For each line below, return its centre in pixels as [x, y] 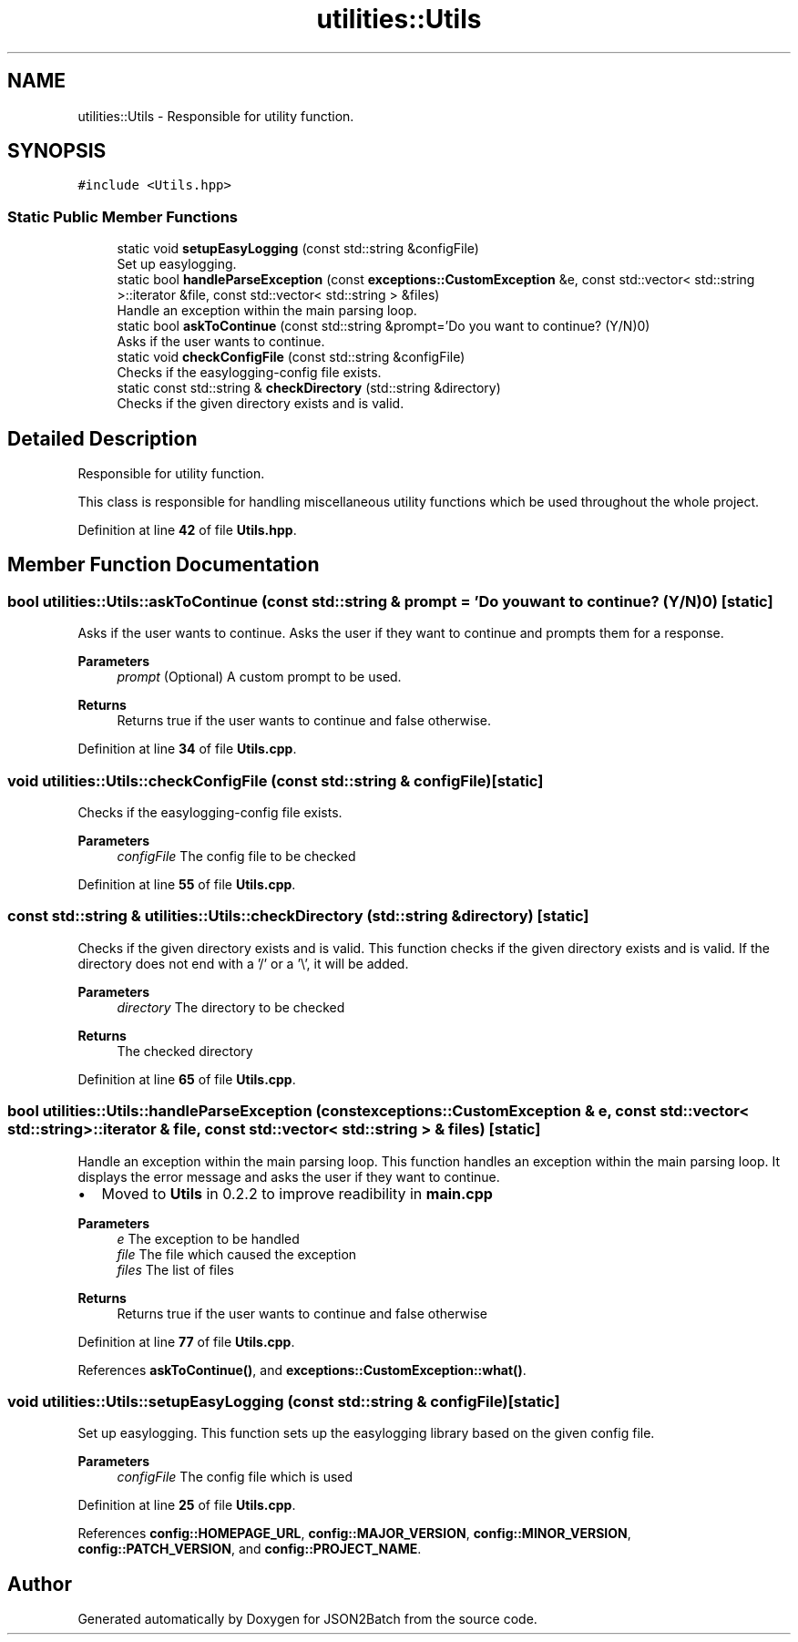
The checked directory [185, 1051]
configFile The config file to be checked [236, 856]
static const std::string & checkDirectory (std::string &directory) [309, 388]
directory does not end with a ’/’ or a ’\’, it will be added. [243, 963]
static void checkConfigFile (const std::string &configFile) [291, 357]
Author [40, 1584]
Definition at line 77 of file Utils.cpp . [186, 1341]
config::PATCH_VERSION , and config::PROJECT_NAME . [250, 1549]
